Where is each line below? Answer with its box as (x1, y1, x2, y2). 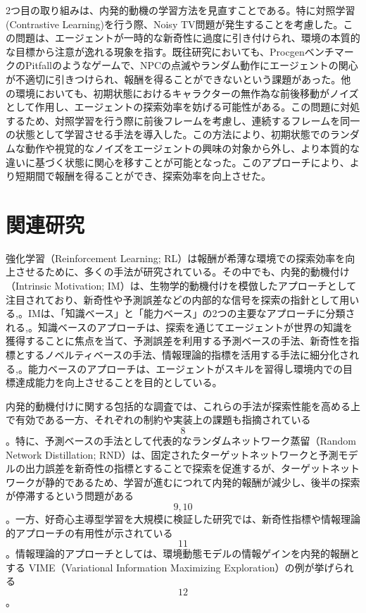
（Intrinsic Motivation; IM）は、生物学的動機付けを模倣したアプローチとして (6, 278, 357, 293)
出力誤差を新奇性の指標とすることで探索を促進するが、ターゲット (25, 461, 330, 476)
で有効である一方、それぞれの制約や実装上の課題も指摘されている (6, 412, 311, 427)
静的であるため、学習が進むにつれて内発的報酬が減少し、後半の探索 (44, 474, 360, 489)
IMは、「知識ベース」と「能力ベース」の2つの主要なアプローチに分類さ (27, 306, 355, 321)
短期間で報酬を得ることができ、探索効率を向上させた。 (15, 168, 272, 183)
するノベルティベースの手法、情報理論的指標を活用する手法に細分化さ (25, 347, 350, 361)
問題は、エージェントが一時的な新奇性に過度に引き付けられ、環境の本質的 (15, 30, 360, 45)
